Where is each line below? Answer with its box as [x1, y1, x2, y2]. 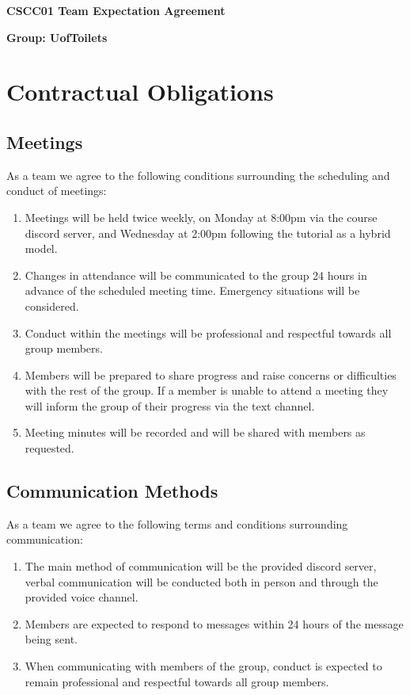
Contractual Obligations [6, 75, 274, 108]
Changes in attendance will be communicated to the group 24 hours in [25, 266, 367, 283]
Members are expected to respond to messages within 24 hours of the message [25, 615, 404, 632]
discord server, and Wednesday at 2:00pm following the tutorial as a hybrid [25, 224, 391, 241]
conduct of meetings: [6, 182, 107, 199]
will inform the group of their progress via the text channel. [25, 397, 315, 414]
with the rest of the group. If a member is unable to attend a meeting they [25, 382, 389, 399]
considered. [25, 297, 79, 314]
